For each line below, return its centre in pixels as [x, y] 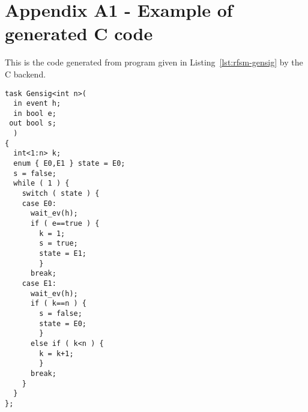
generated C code [79, 33]
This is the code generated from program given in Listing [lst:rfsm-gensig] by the [154, 62]
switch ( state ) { [61, 194]
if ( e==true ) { [65, 224]
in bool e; [35, 113]
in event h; [37, 104]
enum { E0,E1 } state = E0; [69, 164]
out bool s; [33, 123]
